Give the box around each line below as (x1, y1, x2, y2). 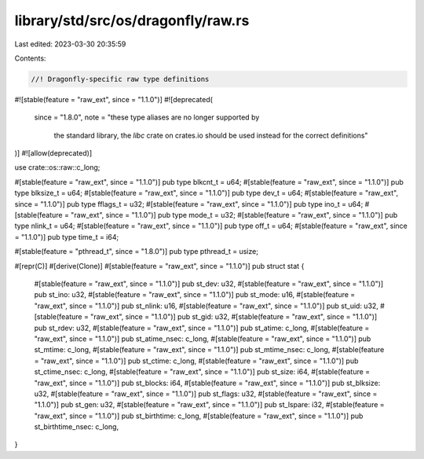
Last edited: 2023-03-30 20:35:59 (14, 39, 126, 49)
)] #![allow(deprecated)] (14, 149, 93, 158)
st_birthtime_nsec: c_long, (34, 422, 119, 431)
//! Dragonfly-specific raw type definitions (31, 75, 210, 83)
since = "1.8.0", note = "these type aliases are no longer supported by (34, 112, 260, 122)
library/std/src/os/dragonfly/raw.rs (14, 12, 250, 29)
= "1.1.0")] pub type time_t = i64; (14, 232, 119, 241)
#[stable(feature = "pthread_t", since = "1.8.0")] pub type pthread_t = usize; (14, 247, 259, 256)
